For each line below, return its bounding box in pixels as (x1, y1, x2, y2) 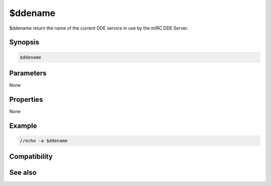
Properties (9, 95, 43, 104)
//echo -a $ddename (20, 138, 68, 143)
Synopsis (9, 38, 40, 47)
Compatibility (9, 152, 53, 161)
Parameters (9, 69, 47, 77)
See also (9, 168, 37, 177)
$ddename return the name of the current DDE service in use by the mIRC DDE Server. (9, 25, 189, 31)
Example (9, 121, 37, 130)
